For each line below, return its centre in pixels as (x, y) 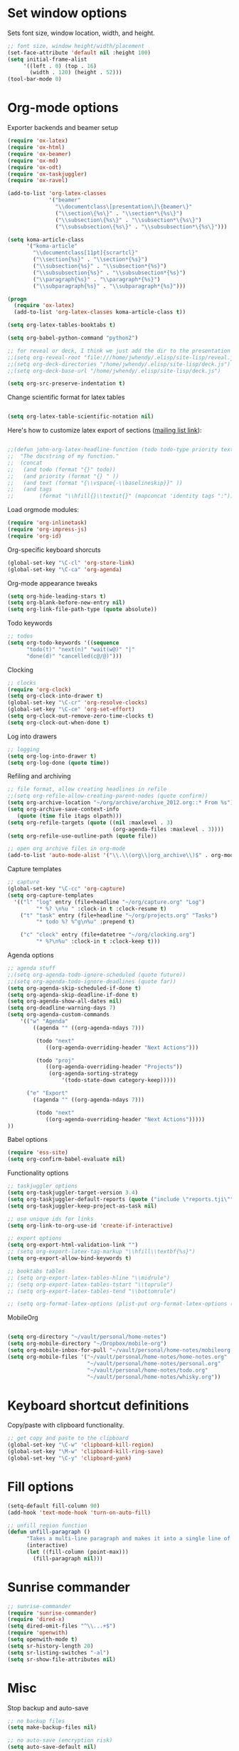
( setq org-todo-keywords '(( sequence (63, 643)
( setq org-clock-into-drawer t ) (55, 696)
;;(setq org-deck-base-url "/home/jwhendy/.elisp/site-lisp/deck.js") (114, 371)
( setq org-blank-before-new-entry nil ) (67, 603)
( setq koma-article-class (46, 240)
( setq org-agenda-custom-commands (59, 1015)
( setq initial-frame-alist (47, 59)
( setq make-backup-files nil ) (52, 1727)
